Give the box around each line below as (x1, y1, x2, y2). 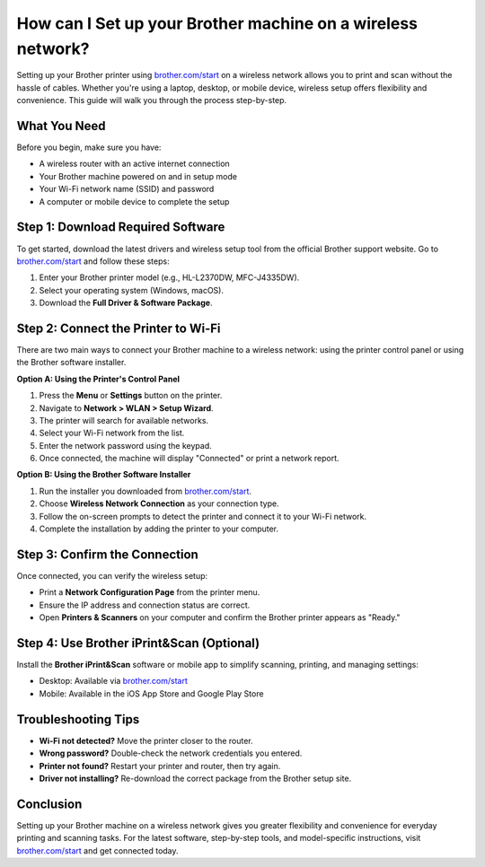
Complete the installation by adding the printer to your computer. (39, 523, 278, 534)
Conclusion (16, 796, 83, 811)
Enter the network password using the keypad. (39, 440, 212, 451)
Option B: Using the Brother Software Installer (16, 469, 191, 480)
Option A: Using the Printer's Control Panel (16, 373, 180, 384)
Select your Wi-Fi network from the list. (39, 427, 185, 439)
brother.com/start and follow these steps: (16, 256, 170, 267)
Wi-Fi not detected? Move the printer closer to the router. (39, 735, 253, 746)
